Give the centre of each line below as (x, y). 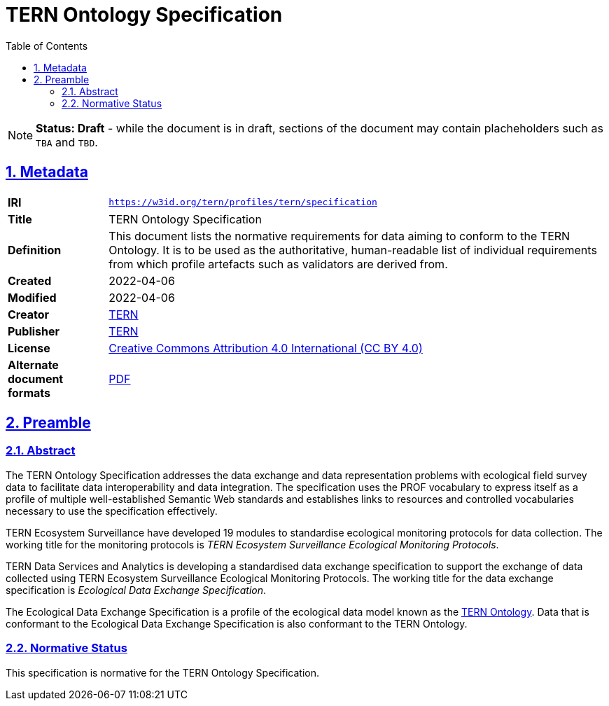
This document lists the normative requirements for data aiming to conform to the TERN (339, 236)
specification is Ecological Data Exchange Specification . (136, 590)
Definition (35, 250)
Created (30, 281)
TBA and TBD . (67, 142)
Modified (32, 297)
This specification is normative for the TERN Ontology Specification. (162, 672)
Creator (28, 314)
